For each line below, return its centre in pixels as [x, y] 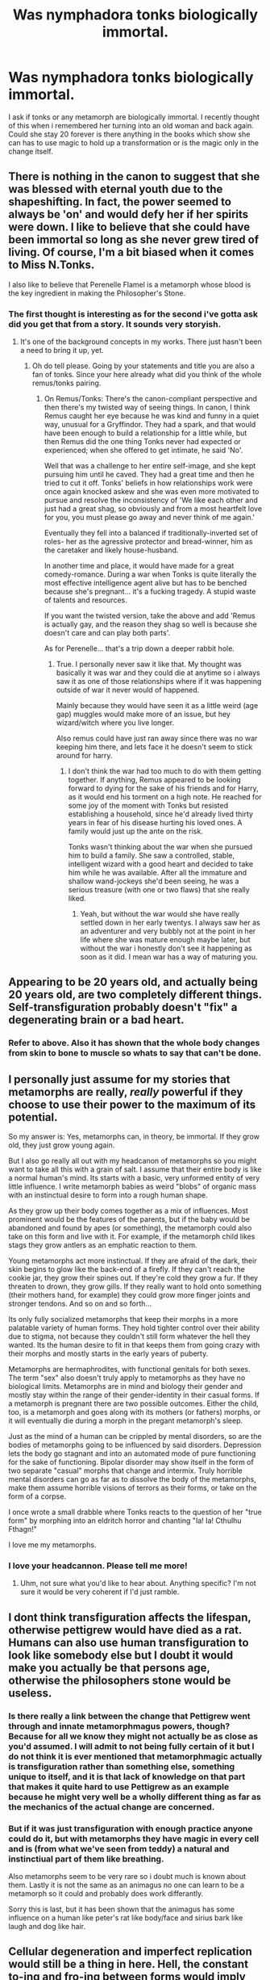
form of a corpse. [37, 1496]
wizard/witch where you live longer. [115, 723]
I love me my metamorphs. [52, 1545]
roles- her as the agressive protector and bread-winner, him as [148, 542]
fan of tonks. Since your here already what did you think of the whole [147, 375]
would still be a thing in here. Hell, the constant [128, 1964]
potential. [33, 1117]
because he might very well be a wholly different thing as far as [135, 1797]
